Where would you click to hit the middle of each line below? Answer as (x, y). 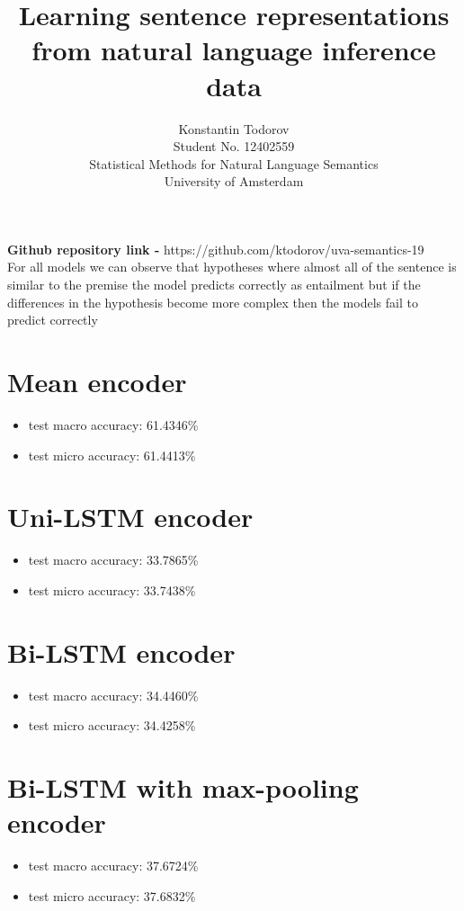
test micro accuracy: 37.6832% (112, 895)
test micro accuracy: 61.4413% (112, 455)
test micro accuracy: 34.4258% (112, 725)
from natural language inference (234, 50)
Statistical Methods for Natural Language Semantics (234, 163)
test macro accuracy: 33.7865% (113, 560)
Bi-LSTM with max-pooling (183, 786)
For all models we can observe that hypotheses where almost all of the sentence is (232, 267)
